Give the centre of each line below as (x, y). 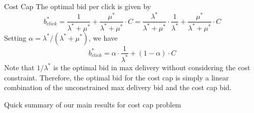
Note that (19, 67)
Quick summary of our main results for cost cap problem (93, 104)
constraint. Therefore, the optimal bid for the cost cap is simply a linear (117, 77)
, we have (103, 37)
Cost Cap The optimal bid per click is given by (78, 6)
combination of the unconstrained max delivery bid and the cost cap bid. (118, 87)
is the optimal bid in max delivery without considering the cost (152, 67)
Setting (15, 37)
